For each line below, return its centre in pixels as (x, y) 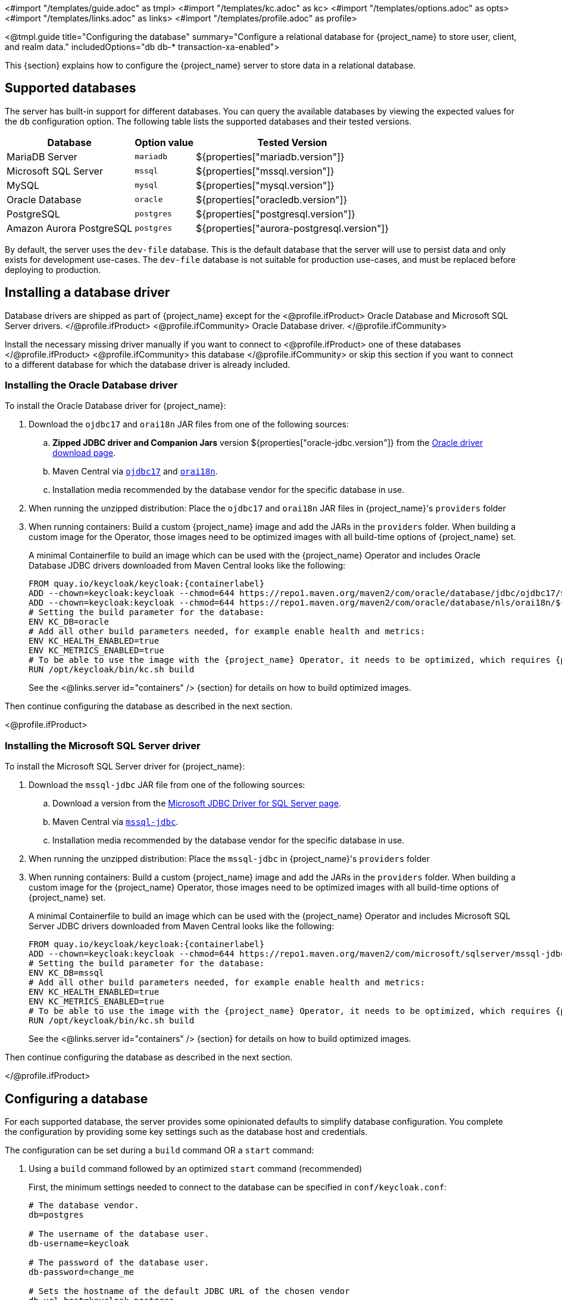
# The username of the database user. (119, 1234)
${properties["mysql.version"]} (265, 185)
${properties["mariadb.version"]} (270, 156)
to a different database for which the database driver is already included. (148, 364)
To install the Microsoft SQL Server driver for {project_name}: (125, 767)
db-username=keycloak (79, 1244)
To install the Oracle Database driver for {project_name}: (115, 406)
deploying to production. (53, 269)
